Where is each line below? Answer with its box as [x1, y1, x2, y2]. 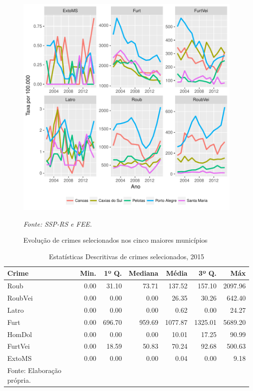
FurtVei [7, 341, 30, 351]
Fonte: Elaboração [7, 365, 61, 375]
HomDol [7, 329, 32, 339]
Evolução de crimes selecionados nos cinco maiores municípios [23, 235, 208, 245]
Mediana [128, 268, 159, 278]
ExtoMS [7, 353, 32, 363]
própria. [7, 374, 31, 385]
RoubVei [7, 293, 33, 303]
